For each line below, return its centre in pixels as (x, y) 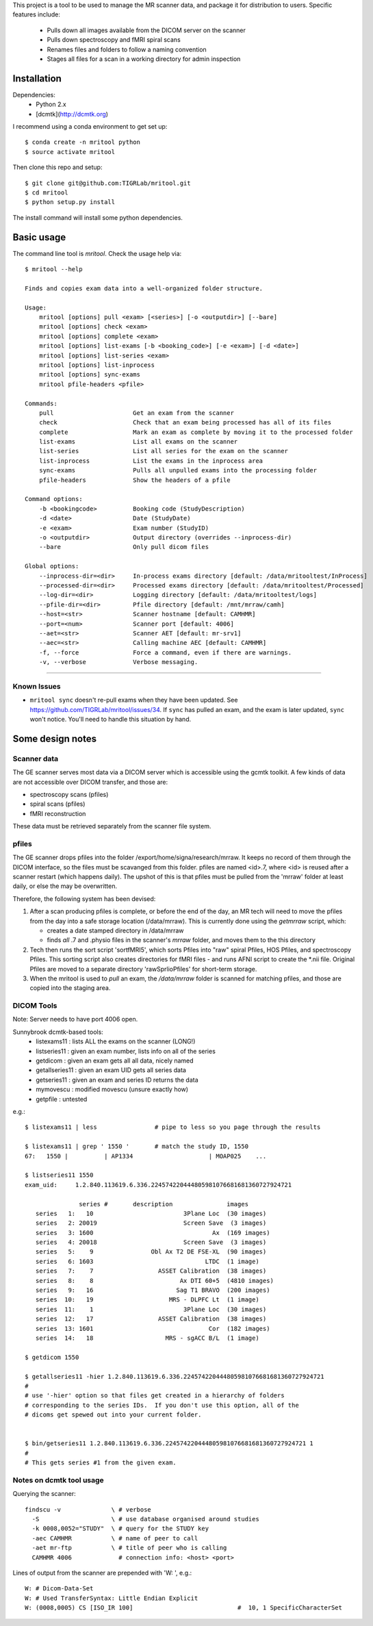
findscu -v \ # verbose (88, 1509)
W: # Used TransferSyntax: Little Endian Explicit (112, 1598)
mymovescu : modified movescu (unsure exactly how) (112, 1089)
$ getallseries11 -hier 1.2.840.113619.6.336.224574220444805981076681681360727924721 (175, 1376)
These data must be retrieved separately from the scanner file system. (112, 826)
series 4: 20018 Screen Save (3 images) (151, 1242)
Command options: (54, 499)
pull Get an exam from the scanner (136, 413)
